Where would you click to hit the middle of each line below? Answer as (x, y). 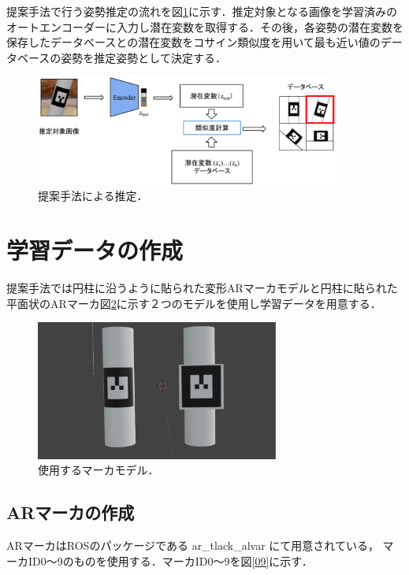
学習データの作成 (95, 250)
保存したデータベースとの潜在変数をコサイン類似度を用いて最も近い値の (193, 42)
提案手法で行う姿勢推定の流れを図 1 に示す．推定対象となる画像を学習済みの (202, 11)
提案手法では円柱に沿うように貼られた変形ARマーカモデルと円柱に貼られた (202, 287)
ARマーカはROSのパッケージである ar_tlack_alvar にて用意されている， (193, 545)
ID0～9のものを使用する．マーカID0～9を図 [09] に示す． (170, 560)
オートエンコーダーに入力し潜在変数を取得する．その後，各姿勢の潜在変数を (205, 26)
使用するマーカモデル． (99, 470)
